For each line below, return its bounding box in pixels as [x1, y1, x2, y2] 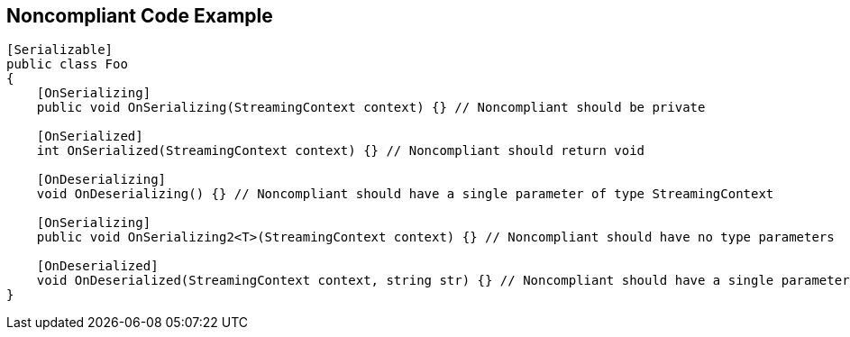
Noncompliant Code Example [6, 5, 273, 27]
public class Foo [6, 57, 128, 72]
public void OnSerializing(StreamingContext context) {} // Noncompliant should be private [36, 100, 706, 115]
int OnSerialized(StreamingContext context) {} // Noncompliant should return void [36, 143, 645, 159]
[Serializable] [6, 42, 114, 58]
